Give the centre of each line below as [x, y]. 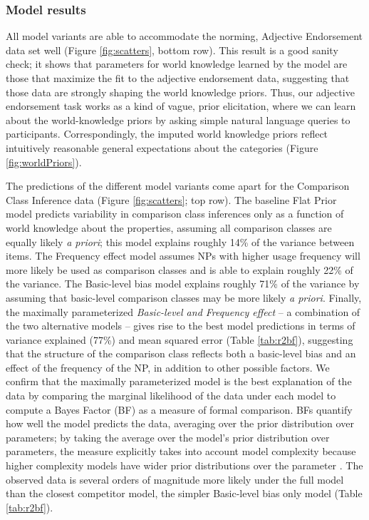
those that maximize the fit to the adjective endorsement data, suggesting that [178, 78]
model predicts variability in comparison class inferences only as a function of [175, 214]
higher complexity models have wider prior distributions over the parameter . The [184, 465]
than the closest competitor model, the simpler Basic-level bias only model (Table [184, 493]
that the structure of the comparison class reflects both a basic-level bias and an [181, 353]
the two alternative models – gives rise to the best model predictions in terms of [181, 326]
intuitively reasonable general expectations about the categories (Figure [162, 147]
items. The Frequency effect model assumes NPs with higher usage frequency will [183, 256]
